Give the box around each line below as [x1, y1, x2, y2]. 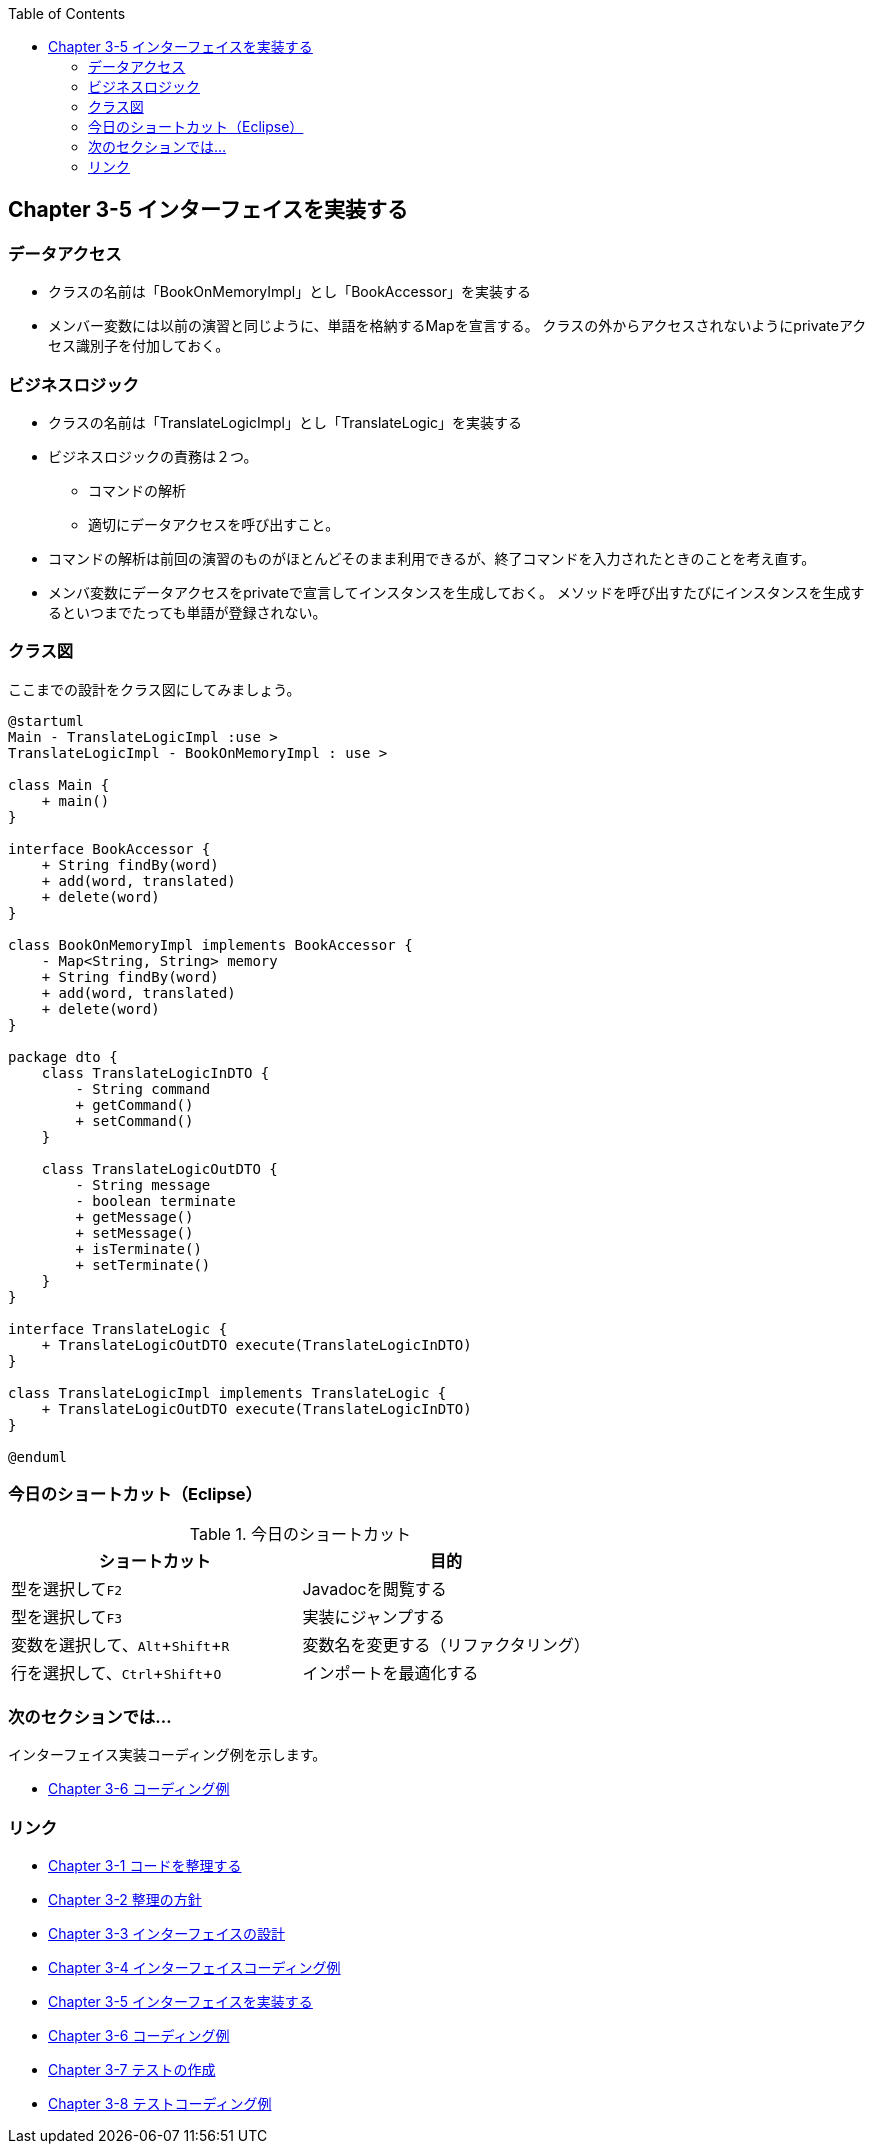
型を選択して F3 [11, 1607, 123, 1628]
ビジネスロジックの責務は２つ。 [48, 447, 258, 465]
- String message [75, 1176, 211, 1193]
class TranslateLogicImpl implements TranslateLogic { [8, 1384, 447, 1401]
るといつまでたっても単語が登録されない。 [48, 603, 327, 621]
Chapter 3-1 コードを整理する [48, 1856, 242, 1874]
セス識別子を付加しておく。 [48, 337, 230, 355]
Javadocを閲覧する [302, 1579, 447, 1600]
